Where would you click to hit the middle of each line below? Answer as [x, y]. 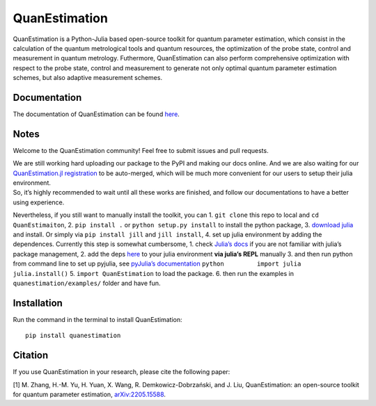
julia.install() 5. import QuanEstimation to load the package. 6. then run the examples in [153, 273]
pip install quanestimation [73, 336]
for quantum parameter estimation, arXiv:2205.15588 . [89, 394]
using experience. [39, 202]
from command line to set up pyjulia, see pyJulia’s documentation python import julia [157, 263]
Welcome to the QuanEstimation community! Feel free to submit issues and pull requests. [141, 150]
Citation [31, 356]
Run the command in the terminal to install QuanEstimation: [97, 319]
